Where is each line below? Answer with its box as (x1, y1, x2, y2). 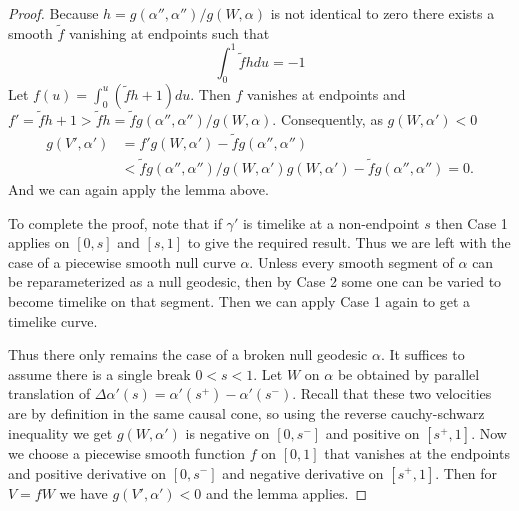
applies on (8, 232, 70, 253)
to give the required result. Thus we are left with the (187, 232, 511, 253)
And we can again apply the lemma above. (8, 179, 269, 200)
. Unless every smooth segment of (249, 251, 454, 272)
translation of (8, 383, 91, 404)
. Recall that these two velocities (292, 383, 492, 404)
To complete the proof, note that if (8, 212, 222, 233)
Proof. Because (8, 3, 99, 23)
